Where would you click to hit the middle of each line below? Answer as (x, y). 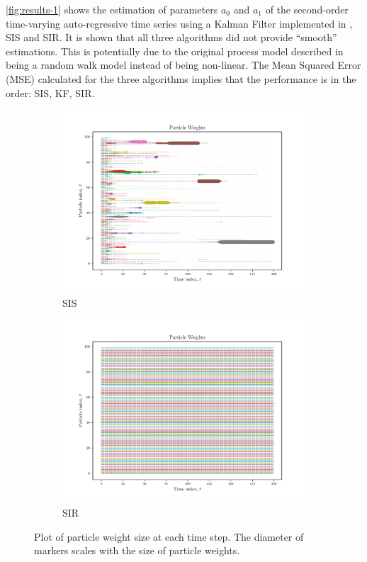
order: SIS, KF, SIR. (50, 92)
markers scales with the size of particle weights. (137, 550)
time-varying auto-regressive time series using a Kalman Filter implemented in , (179, 23)
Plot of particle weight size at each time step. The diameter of (169, 536)
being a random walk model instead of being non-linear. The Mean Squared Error (183, 65)
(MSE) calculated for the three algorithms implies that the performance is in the (181, 78)
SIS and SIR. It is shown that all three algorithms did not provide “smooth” (171, 37)
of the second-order (307, 9)
